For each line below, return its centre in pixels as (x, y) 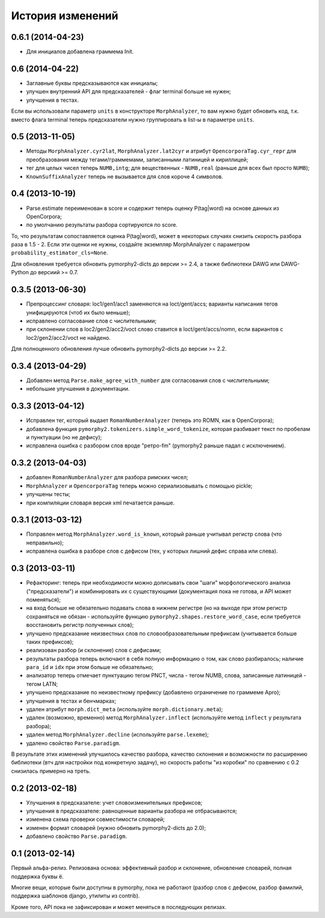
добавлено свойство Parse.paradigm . (77, 836)
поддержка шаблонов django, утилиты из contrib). (76, 896)
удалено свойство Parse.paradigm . (73, 743)
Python (20, 272)
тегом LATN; (42, 684)
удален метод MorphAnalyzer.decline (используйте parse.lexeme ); (117, 735)
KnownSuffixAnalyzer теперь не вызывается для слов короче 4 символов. (125, 176)
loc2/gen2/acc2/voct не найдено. (68, 338)
